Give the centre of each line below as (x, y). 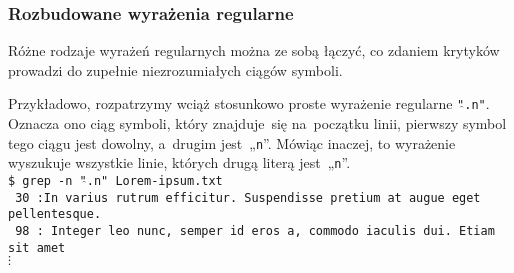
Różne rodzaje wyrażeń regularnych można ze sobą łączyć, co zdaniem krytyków (254, 50)
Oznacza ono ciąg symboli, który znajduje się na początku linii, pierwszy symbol (257, 123)
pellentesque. (55, 214)
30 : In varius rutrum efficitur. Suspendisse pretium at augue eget (248, 197)
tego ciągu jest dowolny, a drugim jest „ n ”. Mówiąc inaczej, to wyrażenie (232, 142)
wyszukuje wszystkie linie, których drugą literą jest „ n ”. (179, 162)
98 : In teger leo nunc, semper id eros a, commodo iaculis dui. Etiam (255, 230)
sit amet (37, 247)
